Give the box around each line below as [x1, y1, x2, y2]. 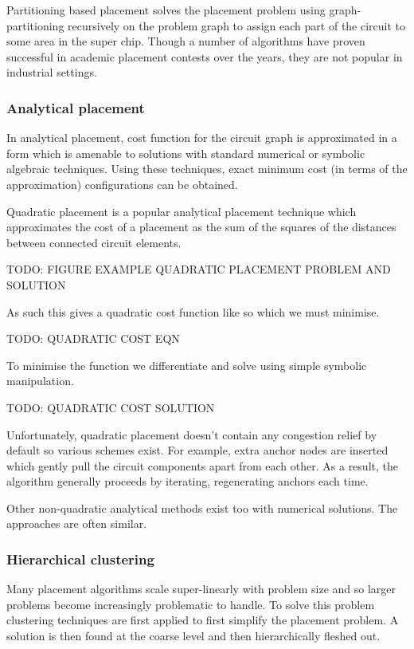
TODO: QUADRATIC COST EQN [6, 330, 180, 347]
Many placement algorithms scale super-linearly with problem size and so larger [6, 580, 396, 597]
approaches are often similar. [6, 515, 147, 532]
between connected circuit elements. [6, 234, 182, 250]
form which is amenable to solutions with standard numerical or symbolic [6, 144, 365, 161]
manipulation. [6, 372, 74, 389]
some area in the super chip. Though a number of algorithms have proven [6, 33, 365, 49]
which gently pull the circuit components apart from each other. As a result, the [6, 457, 398, 474]
